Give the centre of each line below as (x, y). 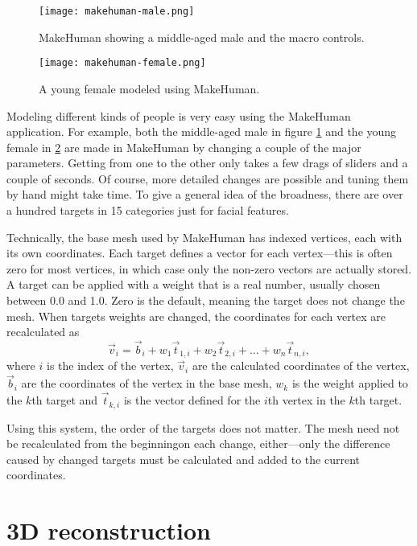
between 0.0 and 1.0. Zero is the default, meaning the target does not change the (206, 300)
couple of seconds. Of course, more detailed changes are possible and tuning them (208, 178)
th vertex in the (306, 400)
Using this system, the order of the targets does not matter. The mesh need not (203, 427)
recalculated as (43, 332)
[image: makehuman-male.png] (117, 11)
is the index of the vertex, (110, 365)
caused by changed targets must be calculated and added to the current (183, 459)
